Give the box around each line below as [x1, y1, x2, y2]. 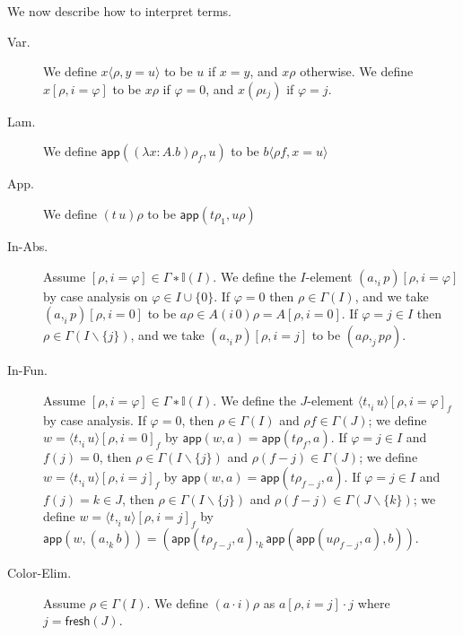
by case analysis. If [43, 410, 146, 429]
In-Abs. [7, 236, 48, 255]
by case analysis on [43, 286, 148, 305]
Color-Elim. [7, 563, 72, 582]
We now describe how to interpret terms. [7, 2, 231, 20]
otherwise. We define [300, 62, 414, 81]
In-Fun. [7, 361, 48, 379]
